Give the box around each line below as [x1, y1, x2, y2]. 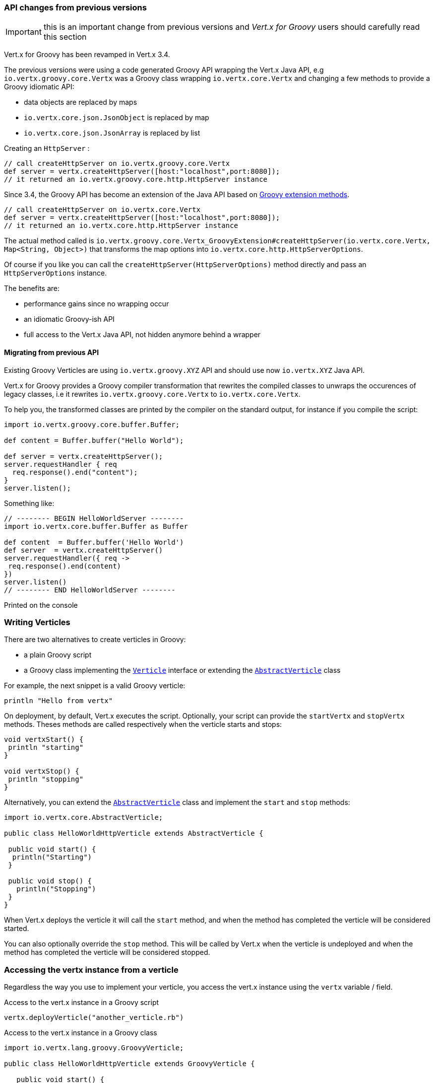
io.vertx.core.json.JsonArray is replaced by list [24, 129, 200, 138]
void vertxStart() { [4, 735, 84, 744]
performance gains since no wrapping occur [24, 299, 169, 308]
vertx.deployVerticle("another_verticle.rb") [4, 1013, 184, 1022]
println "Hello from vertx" [4, 697, 113, 705]
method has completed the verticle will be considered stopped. [4, 948, 210, 957]
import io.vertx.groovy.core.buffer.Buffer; [4, 420, 180, 429]
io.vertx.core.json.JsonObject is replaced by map [24, 113, 209, 122]
